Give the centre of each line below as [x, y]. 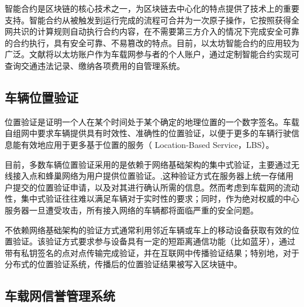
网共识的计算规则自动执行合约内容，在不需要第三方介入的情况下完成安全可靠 [152, 31]
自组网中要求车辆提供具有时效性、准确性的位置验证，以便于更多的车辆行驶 [148, 133]
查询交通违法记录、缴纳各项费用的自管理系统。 [95, 65]
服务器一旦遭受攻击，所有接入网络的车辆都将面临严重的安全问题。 [132, 210]
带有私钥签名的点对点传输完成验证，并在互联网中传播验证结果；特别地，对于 [152, 252]
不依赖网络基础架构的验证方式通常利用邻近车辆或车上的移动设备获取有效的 [148, 230]
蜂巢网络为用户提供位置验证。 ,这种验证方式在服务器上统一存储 [165, 176]
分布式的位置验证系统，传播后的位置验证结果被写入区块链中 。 [123, 264]
